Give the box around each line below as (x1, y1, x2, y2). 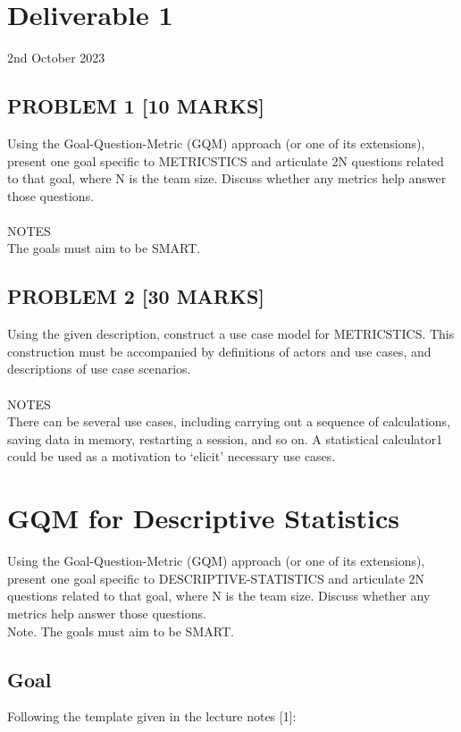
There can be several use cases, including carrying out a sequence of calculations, (7, 412, 451, 431)
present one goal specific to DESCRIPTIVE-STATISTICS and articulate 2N (7, 568, 425, 587)
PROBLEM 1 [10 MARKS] (7, 92, 265, 120)
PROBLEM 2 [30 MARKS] (7, 282, 265, 310)
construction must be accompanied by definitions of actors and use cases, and (7, 341, 432, 360)
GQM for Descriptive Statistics (7, 500, 400, 536)
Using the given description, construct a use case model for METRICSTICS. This (7, 324, 455, 343)
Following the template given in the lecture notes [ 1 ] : (7, 707, 297, 726)
